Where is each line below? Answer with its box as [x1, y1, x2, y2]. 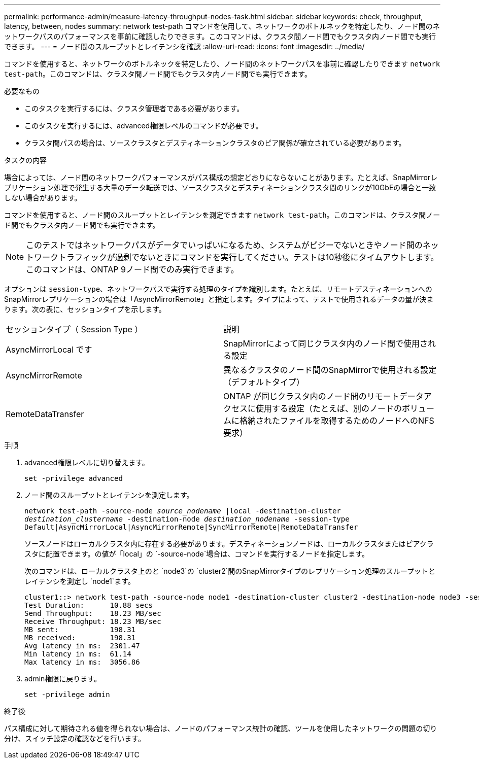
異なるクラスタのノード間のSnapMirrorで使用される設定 [223, 365, 437, 375]
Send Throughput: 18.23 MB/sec [24, 609, 161, 617]
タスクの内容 [4, 156, 47, 164]
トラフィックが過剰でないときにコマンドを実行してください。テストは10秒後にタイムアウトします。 [58, 252, 439, 262]
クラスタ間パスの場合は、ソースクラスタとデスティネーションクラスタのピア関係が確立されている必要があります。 [24, 138, 406, 147]
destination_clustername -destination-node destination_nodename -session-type [24, 515, 350, 523]
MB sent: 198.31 [24, 626, 136, 634]
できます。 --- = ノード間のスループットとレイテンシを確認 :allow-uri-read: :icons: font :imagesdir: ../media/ [4, 42, 365, 51]
